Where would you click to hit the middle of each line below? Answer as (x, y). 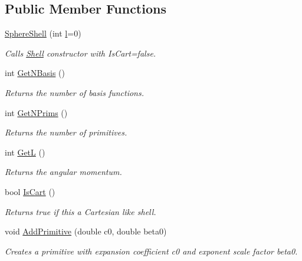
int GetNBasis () (35, 73)
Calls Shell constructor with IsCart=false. (81, 53)
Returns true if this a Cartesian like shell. (81, 211)
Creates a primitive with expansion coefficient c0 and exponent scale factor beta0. (151, 251)
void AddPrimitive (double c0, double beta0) (86, 231)
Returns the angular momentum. (63, 172)
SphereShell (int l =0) (43, 33)
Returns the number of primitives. (66, 132)
